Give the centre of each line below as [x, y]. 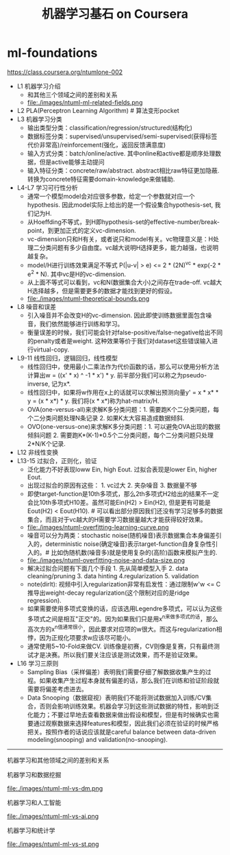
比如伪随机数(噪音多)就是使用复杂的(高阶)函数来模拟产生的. [134, 553]
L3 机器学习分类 [40, 119]
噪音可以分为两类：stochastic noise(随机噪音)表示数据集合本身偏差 [122, 536]
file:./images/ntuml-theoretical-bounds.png [88, 299]
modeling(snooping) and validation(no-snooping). [97, 739]
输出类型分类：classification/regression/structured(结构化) [110, 127]
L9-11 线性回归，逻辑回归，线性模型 [67, 358]
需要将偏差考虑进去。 [57, 689]
